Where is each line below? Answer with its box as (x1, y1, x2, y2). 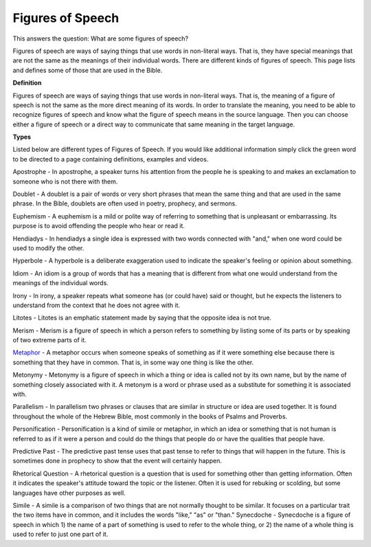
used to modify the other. (12, 244, 85, 252)
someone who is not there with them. (12, 177, 118, 186)
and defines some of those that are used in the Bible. (12, 66, 163, 74)
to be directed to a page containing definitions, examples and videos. (12, 155, 209, 163)
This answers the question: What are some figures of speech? (12, 34, 189, 43)
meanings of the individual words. (12, 279, 109, 287)
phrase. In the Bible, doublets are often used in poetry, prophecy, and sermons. (12, 199, 237, 208)
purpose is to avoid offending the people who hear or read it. (12, 222, 185, 230)
